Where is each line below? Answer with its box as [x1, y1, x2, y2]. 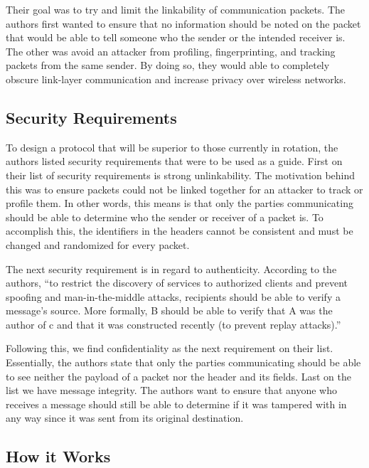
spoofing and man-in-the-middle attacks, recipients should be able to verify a [6, 289, 341, 304]
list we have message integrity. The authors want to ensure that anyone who [6, 383, 337, 398]
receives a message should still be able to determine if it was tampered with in [6, 396, 347, 411]
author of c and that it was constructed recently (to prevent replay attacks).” [6, 317, 341, 331]
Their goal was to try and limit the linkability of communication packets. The [6, 2, 346, 16]
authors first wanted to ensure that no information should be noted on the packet [6, 16, 361, 31]
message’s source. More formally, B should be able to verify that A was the [6, 303, 333, 318]
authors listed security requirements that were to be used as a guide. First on [6, 154, 343, 169]
